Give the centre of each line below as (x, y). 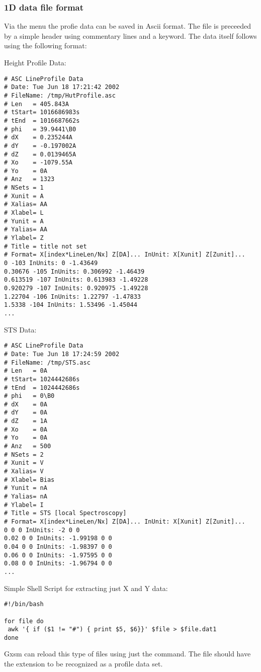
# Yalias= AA (26, 230)
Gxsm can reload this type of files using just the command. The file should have (127, 654)
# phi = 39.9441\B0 (40, 129)
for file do (24, 621)
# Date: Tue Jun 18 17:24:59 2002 (62, 354)
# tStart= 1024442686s (42, 379)
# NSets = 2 (24, 454)
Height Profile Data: (35, 62)
